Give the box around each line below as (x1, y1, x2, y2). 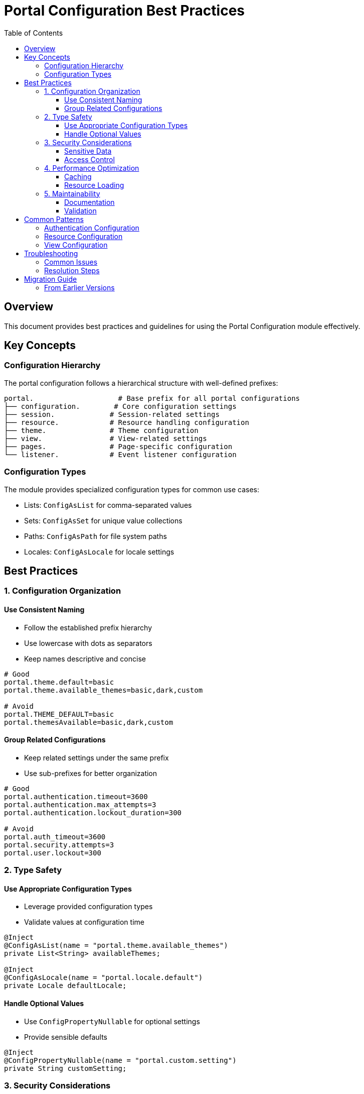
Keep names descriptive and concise (24, 654, 146, 663)
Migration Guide (24, 274, 77, 283)
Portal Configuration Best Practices (4, 2, 245, 19)
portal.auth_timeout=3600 (4, 832, 106, 841)
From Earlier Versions (44, 283, 115, 292)
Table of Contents (4, 28, 63, 37)
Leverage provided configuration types (24, 902, 153, 911)
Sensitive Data (64, 146, 112, 155)
